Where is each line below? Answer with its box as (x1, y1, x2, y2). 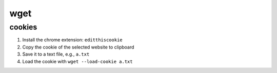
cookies (9, 22, 37, 32)
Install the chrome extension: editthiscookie (22, 37, 123, 43)
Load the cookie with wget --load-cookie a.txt (22, 58, 133, 64)
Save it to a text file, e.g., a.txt (22, 51, 90, 57)
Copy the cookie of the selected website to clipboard (22, 44, 134, 50)
